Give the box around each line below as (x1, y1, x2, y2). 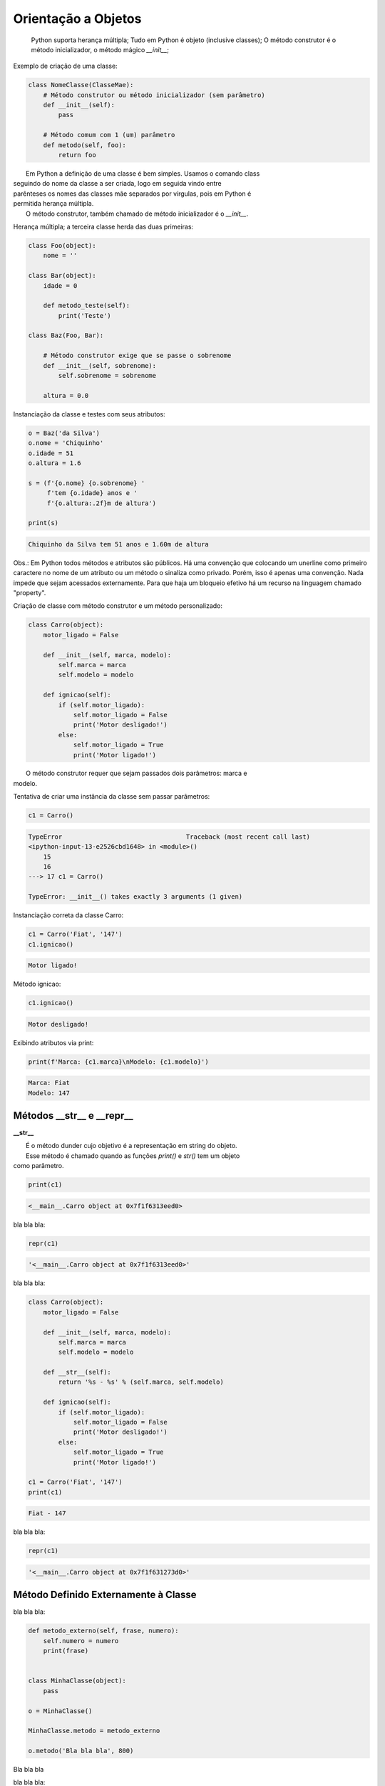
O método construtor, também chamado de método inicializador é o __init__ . (26, 209, 249, 218)
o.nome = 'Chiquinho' (28, 439, 104, 447)
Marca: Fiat (28, 1079, 71, 1087)
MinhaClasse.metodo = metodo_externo (28, 1727, 160, 1735)
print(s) (28, 519, 59, 527)
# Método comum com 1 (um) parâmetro (43, 131, 175, 139)
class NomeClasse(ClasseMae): (28, 81, 134, 89)
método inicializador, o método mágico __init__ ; (31, 45, 170, 54)
